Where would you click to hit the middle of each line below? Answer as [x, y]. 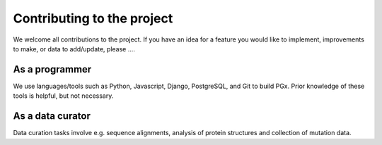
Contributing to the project [93, 18]
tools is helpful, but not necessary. [63, 96]
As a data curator [52, 116]
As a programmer [52, 69]
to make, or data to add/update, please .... [74, 49]
